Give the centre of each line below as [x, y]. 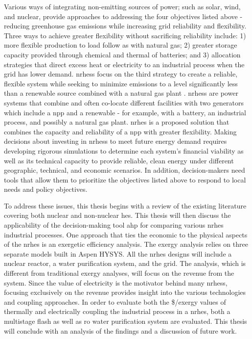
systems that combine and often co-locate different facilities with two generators [124, 102]
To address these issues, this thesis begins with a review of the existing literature [125, 205]
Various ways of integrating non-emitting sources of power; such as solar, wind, [122, 6]
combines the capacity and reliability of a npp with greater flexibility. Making [120, 131]
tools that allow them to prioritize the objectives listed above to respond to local [125, 179]
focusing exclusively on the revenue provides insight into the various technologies [125, 292]
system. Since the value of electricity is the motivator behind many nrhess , [116, 282]
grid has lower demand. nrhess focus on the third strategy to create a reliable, [121, 74]
